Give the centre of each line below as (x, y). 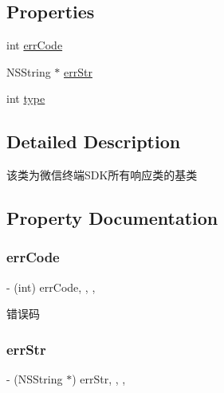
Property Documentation (112, 218)
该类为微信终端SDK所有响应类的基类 (102, 175)
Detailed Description (94, 141)
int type (26, 98)
